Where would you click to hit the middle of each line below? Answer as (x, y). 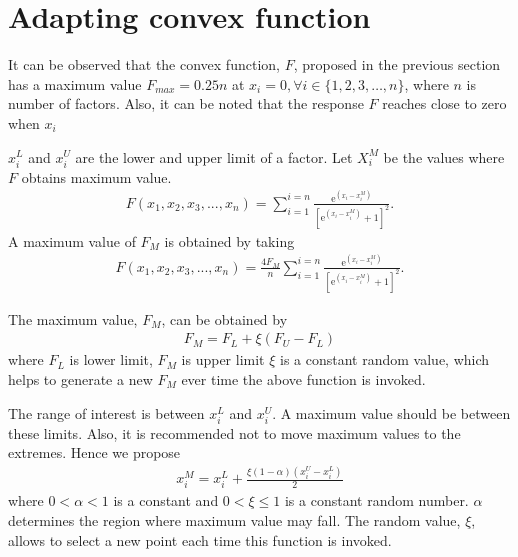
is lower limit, (111, 359)
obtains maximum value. (96, 176)
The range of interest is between (106, 412)
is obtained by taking (229, 240)
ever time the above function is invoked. (303, 379)
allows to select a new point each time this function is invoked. (200, 539)
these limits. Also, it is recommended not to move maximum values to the (234, 432)
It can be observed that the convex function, (144, 64)
